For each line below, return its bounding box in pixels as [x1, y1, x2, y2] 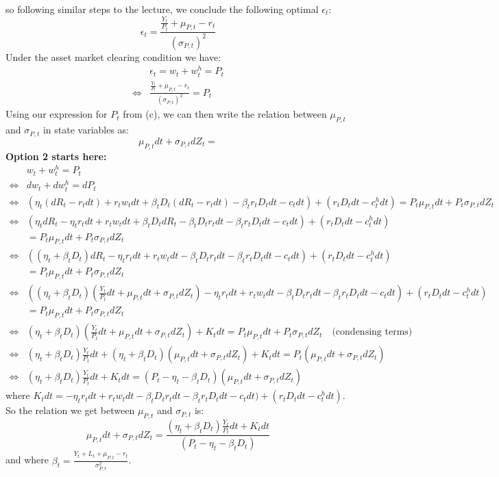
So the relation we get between [5, 403, 135, 417]
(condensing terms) [332, 327, 413, 337]
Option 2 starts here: [5, 149, 107, 163]
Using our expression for [5, 107, 108, 121]
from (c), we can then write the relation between [123, 107, 327, 121]
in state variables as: [42, 123, 130, 137]
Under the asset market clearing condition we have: [5, 49, 221, 64]
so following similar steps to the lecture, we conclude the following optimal [5, 2, 319, 16]
